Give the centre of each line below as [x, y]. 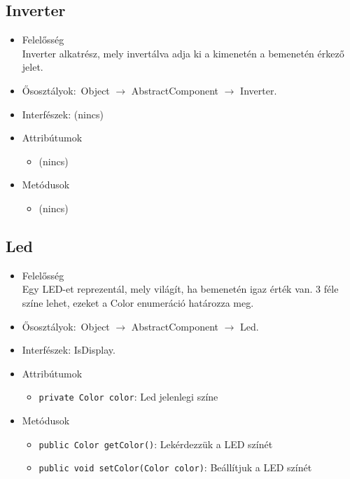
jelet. [33, 67]
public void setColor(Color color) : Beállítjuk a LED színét [175, 467]
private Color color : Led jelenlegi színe [128, 397]
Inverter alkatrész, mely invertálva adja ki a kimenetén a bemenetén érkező [183, 53]
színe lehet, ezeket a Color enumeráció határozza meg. [138, 302]
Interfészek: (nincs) [63, 114]
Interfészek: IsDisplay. [69, 350]
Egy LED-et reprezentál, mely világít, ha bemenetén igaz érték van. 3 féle [180, 289]
